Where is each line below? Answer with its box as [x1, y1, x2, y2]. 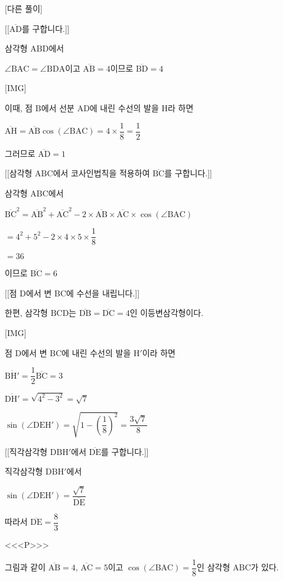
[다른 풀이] [5, 2, 43, 14]
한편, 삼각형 [5, 306, 48, 319]
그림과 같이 [5, 561, 46, 573]
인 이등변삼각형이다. [129, 306, 204, 319]
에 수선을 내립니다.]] [66, 286, 140, 299]
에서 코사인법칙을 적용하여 [53, 167, 150, 179]
